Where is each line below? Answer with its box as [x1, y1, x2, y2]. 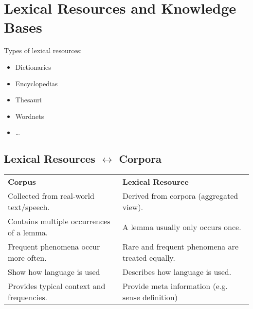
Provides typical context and [8, 280, 106, 292]
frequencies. [8, 291, 48, 303]
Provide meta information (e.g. [122, 280, 228, 292]
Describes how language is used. [122, 266, 232, 278]
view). [122, 201, 144, 213]
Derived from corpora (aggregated [122, 190, 238, 202]
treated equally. [122, 252, 175, 264]
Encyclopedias [15, 78, 58, 88]
